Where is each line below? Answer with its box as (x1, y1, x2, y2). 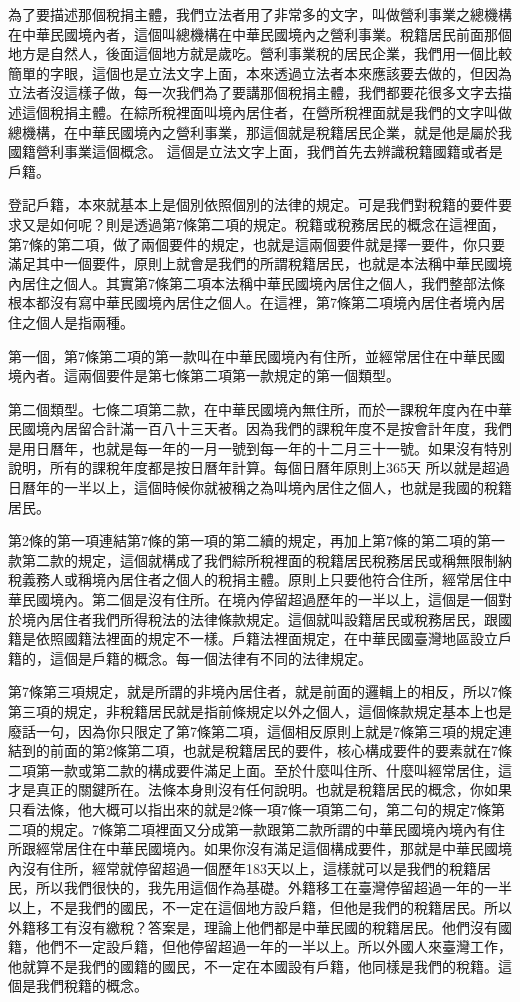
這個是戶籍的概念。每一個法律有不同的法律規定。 (49, 647, 372, 668)
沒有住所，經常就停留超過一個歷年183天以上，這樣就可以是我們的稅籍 (21, 857, 477, 878)
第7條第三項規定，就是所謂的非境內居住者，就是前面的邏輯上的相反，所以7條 (8, 681, 512, 702)
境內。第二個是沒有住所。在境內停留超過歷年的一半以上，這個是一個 (49, 589, 498, 610)
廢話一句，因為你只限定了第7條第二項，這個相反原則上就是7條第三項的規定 (8, 720, 498, 741)
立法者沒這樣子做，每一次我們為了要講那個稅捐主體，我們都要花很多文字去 (8, 82, 498, 103)
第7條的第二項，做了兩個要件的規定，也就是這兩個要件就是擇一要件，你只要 (8, 233, 505, 254)
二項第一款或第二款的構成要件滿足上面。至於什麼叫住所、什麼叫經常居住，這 (8, 759, 512, 780)
